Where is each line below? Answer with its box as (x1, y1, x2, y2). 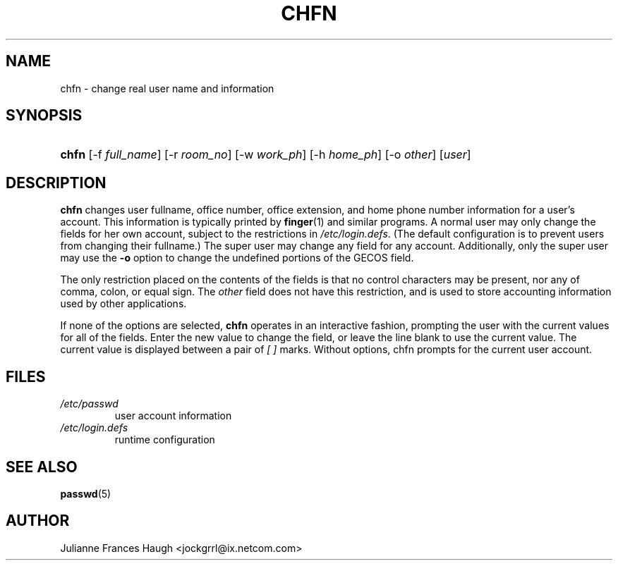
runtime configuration (114, 433, 215, 446)
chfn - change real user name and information (60, 82, 274, 94)
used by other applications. (60, 297, 187, 310)
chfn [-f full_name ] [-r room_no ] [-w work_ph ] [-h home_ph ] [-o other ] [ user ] (60, 147, 471, 162)
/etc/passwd (60, 398, 119, 410)
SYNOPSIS (6, 106, 83, 125)
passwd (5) (60, 487, 111, 500)
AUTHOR (6, 512, 70, 530)
